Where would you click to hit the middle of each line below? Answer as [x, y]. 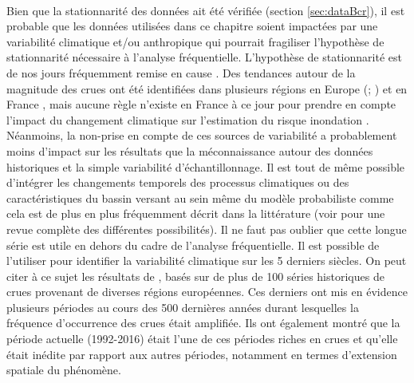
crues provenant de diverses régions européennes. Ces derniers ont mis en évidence [207, 292]
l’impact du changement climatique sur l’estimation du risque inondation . [188, 119]
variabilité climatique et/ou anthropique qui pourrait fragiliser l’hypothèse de [195, 41]
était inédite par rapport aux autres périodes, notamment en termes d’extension [202, 354]
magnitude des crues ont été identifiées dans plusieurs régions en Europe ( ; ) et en [207, 88]
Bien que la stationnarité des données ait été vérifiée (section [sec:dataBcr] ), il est [206, 10]
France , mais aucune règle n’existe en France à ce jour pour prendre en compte [201, 104]
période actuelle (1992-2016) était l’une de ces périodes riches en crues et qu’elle [202, 339]
